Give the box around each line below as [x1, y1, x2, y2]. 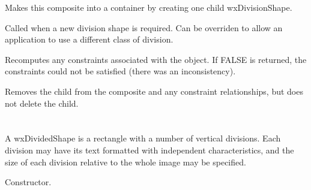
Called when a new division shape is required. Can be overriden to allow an [5, 21, 283, 34]
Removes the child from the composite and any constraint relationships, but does [5, 85, 303, 97]
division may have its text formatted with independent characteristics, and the [5, 143, 294, 156]
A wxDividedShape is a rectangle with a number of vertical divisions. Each [5, 132, 281, 144]
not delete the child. [5, 96, 79, 109]
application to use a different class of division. [5, 33, 174, 46]
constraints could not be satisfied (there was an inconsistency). [5, 65, 236, 77]
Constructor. [5, 176, 52, 188]
